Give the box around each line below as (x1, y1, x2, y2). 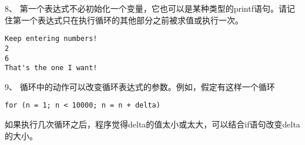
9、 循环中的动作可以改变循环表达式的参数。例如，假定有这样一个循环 (5, 80, 275, 92)
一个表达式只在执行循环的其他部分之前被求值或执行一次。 (21, 13, 243, 26)
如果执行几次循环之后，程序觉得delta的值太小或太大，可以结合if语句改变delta (5, 118, 300, 130)
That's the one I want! (5, 64, 98, 72)
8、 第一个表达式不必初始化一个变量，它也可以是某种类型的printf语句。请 (5, 2, 287, 14)
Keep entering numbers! (5, 34, 98, 43)
